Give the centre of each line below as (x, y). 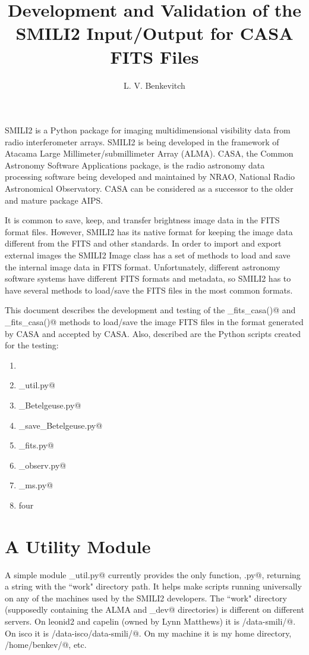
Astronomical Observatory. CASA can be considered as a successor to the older (149, 188)
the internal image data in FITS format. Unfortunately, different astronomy (143, 266)
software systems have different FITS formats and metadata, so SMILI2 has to (148, 278)
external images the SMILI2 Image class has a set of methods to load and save (148, 255)
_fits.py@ (36, 445)
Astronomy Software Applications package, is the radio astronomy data (135, 165)
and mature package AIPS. (54, 200)
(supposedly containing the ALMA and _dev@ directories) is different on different (154, 609)
